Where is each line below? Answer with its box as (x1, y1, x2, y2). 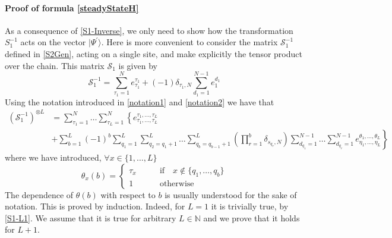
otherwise (159, 179, 194, 188)
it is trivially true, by (211, 200, 289, 212)
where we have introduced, (5, 151, 102, 164)
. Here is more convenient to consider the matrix (101, 36, 278, 48)
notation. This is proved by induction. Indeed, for (5, 200, 185, 212)
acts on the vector (20, 36, 86, 48)
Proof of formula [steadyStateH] (5, 1, 139, 14)
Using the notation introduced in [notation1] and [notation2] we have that (5, 95, 274, 108)
